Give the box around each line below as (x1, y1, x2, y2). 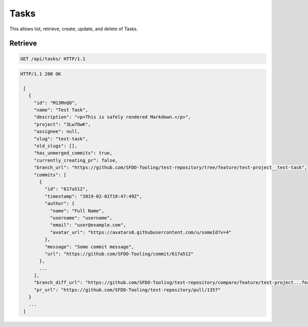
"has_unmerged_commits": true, (33, 150, 113, 156)
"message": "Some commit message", (44, 244, 134, 249)
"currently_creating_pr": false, (33, 157, 118, 163)
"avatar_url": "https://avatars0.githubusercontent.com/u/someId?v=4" (50, 229, 232, 235)
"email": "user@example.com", (50, 222, 126, 228)
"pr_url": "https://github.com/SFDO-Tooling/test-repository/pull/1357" (33, 287, 221, 293)
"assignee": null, (33, 129, 81, 135)
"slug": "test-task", (33, 136, 88, 141)
